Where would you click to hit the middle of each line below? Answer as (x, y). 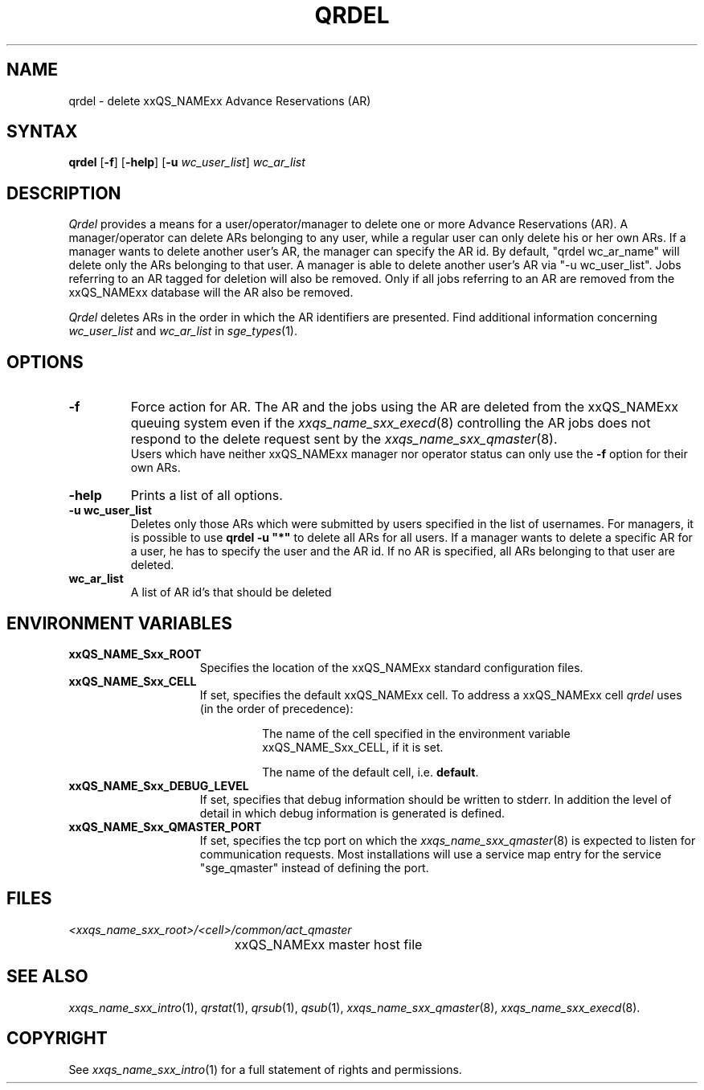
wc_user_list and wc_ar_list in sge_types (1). (183, 331)
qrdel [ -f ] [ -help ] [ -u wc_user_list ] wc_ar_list (187, 162)
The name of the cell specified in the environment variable (416, 733)
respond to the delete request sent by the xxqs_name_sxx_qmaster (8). (344, 439)
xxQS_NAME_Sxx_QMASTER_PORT (165, 826)
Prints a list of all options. (207, 496)
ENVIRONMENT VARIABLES (119, 623)
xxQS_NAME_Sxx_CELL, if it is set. (353, 747)
